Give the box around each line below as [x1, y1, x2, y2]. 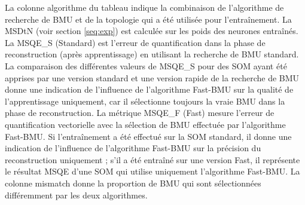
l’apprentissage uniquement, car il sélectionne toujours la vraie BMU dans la [5, 94, 285, 107]
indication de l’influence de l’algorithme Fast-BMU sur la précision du [5, 142, 261, 154]
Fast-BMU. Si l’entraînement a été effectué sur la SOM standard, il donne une [5, 130, 292, 142]
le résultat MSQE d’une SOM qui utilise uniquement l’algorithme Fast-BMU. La [5, 165, 300, 178]
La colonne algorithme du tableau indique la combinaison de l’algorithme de [5, 1, 284, 13]
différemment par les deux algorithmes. [5, 188, 148, 201]
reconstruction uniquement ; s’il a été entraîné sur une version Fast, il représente [5, 153, 300, 166]
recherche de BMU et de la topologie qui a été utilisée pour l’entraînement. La [5, 13, 292, 25]
